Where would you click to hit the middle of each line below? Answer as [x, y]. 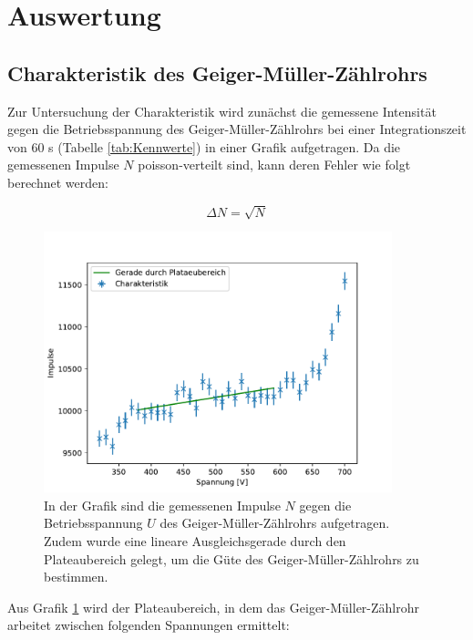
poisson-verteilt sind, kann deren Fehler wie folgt [274, 165]
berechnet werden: [58, 182]
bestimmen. [76, 577]
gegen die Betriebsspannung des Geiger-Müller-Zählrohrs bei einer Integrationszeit [237, 129]
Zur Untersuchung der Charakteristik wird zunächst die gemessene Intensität [222, 111]
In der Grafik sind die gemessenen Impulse [162, 505]
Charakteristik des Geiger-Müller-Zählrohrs [217, 72]
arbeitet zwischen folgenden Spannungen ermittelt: [149, 625]
